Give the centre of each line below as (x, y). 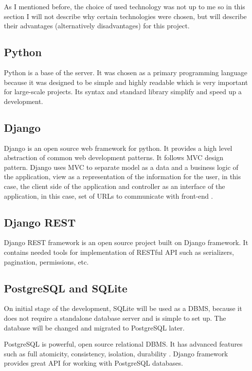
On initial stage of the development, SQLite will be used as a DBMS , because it (123, 308)
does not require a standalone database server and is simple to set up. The (115, 318)
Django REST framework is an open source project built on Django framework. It (126, 242)
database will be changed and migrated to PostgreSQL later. (94, 327)
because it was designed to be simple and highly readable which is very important (126, 82)
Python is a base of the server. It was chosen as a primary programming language (126, 72)
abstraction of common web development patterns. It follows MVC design (114, 157)
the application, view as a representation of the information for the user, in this (123, 176)
